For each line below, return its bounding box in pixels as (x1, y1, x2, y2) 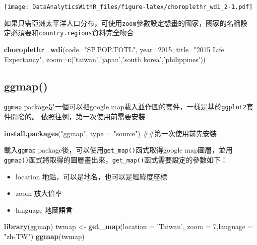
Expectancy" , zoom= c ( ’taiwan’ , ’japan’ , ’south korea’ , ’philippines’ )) (4, 54, 206, 64)
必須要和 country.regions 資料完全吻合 (10, 27, 134, 38)
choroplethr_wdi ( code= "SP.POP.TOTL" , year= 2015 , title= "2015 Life (4, 44, 224, 54)
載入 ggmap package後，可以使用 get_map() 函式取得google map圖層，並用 (4, 145, 233, 155)
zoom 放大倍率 (15, 188, 62, 198)
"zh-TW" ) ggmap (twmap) (4, 231, 85, 241)
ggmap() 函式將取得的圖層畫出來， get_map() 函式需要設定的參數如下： (4, 154, 228, 164)
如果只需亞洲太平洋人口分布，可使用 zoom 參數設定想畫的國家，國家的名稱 (4, 17, 241, 28)
